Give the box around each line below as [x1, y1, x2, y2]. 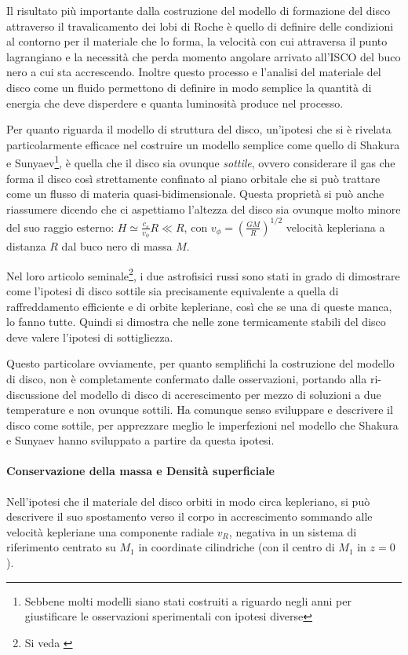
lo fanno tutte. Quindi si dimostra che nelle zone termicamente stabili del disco [6, 313, 386, 330]
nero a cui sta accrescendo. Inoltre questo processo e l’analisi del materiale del [6, 64, 381, 80]
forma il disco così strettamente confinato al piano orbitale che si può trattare [6, 170, 381, 186]
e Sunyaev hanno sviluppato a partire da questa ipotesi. [6, 432, 275, 448]
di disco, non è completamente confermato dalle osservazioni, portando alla [6, 370, 367, 386]
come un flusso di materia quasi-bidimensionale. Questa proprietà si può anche [6, 185, 384, 202]
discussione [6, 386, 60, 402]
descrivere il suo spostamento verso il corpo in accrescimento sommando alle [6, 508, 373, 525]
